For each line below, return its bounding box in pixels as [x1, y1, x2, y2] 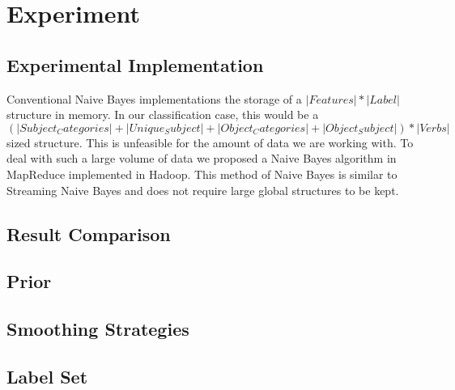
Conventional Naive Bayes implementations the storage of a [6, 90, 302, 107]
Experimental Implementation [6, 52, 264, 77]
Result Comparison [6, 221, 171, 246]
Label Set [6, 363, 88, 388]
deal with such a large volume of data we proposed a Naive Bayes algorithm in [6, 150, 397, 167]
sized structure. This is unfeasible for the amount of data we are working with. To [6, 134, 414, 150]
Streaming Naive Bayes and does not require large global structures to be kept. [6, 181, 399, 198]
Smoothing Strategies [6, 316, 189, 341]
